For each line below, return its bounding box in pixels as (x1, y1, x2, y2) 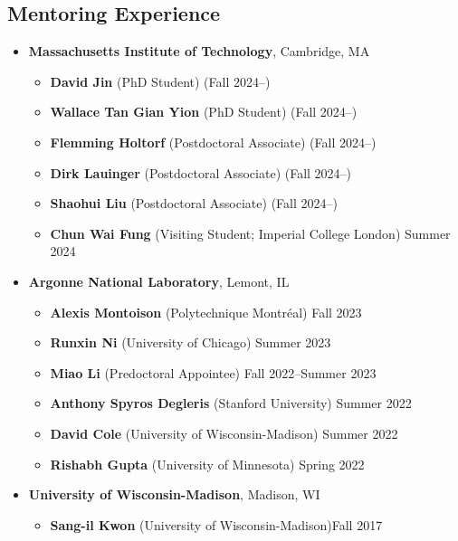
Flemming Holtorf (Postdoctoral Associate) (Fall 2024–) (50, 132, 377, 151)
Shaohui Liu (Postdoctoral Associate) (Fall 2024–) (50, 194, 338, 213)
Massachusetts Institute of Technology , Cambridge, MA (28, 42, 370, 61)
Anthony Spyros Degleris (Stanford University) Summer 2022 (50, 394, 412, 413)
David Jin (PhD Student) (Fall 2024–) (50, 71, 271, 90)
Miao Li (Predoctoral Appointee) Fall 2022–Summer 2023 (50, 363, 377, 382)
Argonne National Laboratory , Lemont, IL (28, 271, 290, 290)
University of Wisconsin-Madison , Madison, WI (28, 485, 320, 504)
